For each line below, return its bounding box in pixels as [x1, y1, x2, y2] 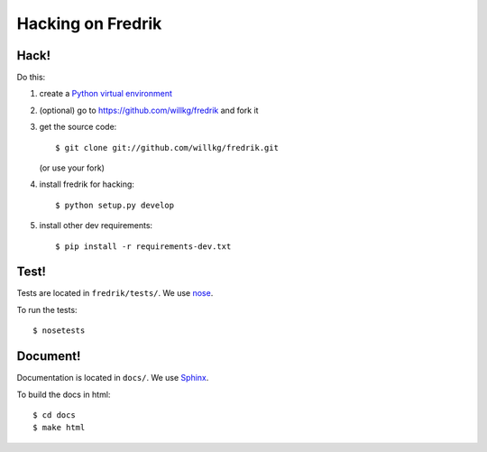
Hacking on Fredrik [16, 14, 162, 33]
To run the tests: [16, 304, 78, 315]
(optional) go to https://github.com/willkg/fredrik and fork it [39, 105, 259, 115]
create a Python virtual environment [39, 88, 173, 99]
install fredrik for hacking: [39, 179, 135, 189]
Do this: [16, 72, 46, 83]
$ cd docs [32, 410, 76, 420]
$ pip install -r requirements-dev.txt [55, 241, 232, 252]
